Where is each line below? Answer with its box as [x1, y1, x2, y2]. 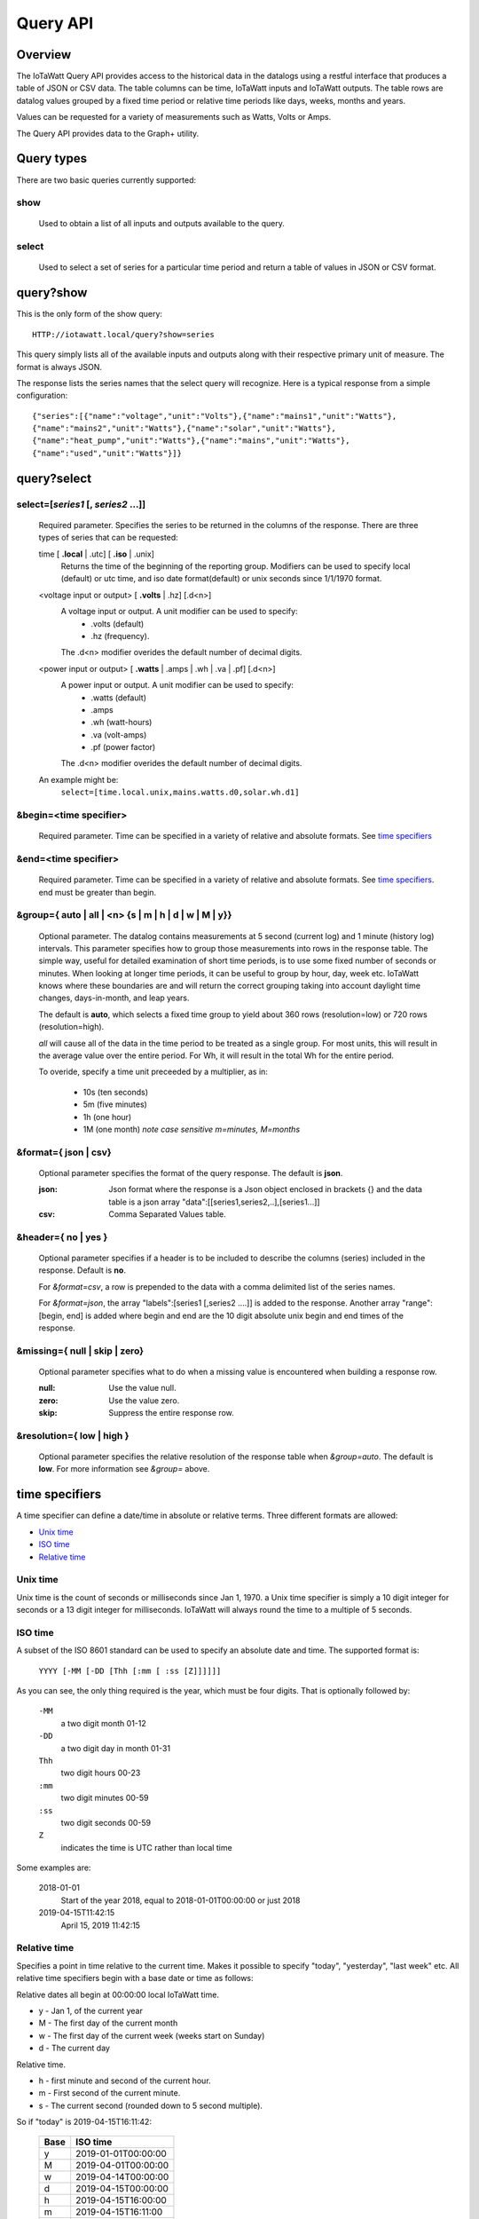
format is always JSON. [16, 361, 102, 372]
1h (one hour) [82, 1111, 132, 1122]
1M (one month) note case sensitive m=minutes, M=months [82, 1124, 301, 1134]
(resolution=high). [38, 1022, 105, 1032]
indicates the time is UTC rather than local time [60, 1842, 232, 1852]
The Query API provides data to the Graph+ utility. [16, 128, 200, 138]
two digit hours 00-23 [60, 1767, 141, 1779]
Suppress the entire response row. [108, 1408, 234, 1418]
